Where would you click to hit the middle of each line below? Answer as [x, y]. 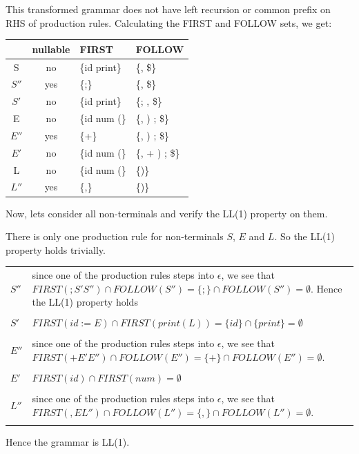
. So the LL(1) [304, 236]
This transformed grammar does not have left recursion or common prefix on [168, 9]
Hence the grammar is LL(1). [68, 442]
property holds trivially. [56, 249]
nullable [51, 49]
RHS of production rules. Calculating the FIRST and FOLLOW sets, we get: [169, 22]
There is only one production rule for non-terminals [115, 236]
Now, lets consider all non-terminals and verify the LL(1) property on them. [167, 213]
